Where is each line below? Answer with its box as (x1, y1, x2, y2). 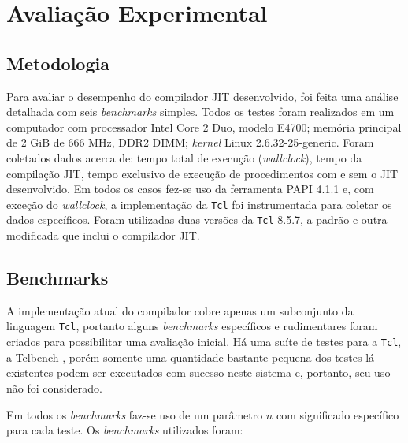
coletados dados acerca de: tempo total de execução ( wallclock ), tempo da (6, 149, 362, 166)
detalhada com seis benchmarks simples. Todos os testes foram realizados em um (6, 103, 395, 120)
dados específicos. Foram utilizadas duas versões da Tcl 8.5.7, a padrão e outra (6, 211, 388, 228)
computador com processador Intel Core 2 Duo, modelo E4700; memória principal (6, 118, 402, 135)
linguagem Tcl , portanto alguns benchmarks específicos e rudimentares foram (6, 318, 378, 334)
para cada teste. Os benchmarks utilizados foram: (6, 422, 243, 438)
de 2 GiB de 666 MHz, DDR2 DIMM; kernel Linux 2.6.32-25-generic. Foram (6, 134, 374, 151)
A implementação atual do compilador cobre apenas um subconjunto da (6, 302, 354, 318)
